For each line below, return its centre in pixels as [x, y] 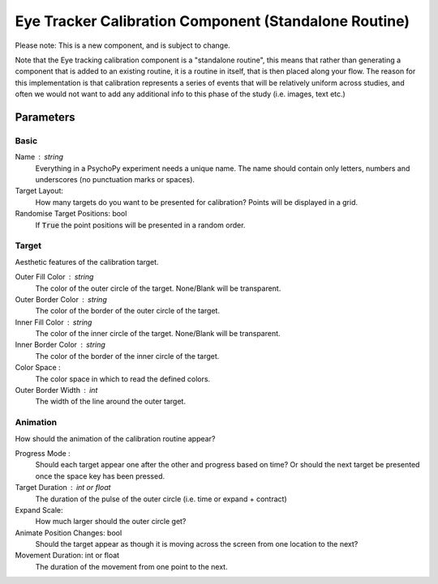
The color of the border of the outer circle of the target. [128, 311]
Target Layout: [39, 191]
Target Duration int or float [63, 488]
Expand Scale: [39, 509]
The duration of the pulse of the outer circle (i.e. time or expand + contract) [161, 499]
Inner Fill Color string [54, 322]
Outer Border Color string [61, 299]
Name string [39, 157]
